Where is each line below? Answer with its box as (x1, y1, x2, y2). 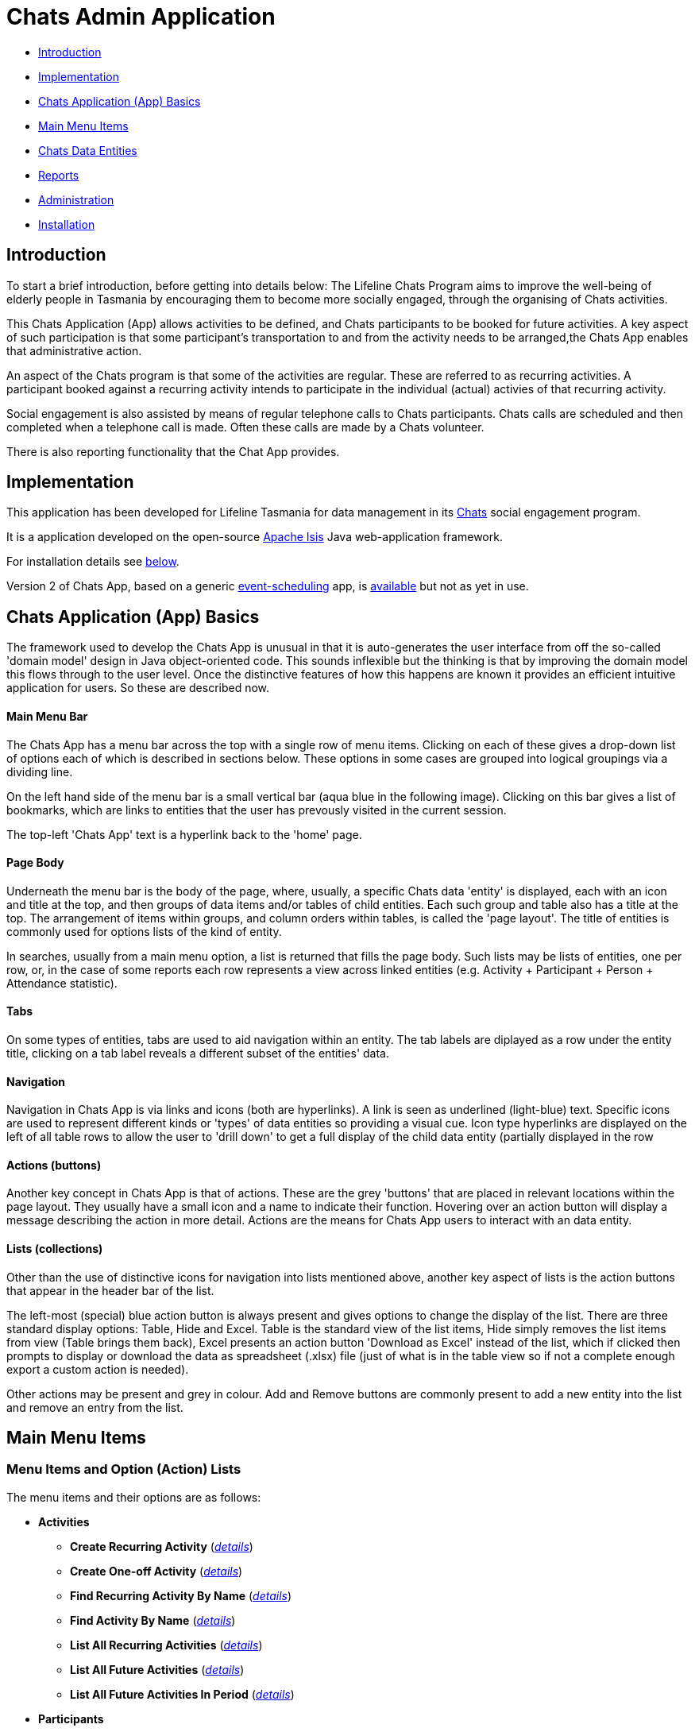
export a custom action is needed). (6, 1362, 189, 1376)
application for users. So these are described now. (6, 681, 270, 695)
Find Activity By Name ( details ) (70, 1613, 236, 1627)
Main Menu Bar (6, 709, 88, 723)
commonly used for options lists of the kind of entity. (6, 924, 282, 938)
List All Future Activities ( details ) (70, 1662, 245, 1676)
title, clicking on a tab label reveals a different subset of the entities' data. (6, 1046, 389, 1060)
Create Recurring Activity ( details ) (70, 1539, 253, 1553)
